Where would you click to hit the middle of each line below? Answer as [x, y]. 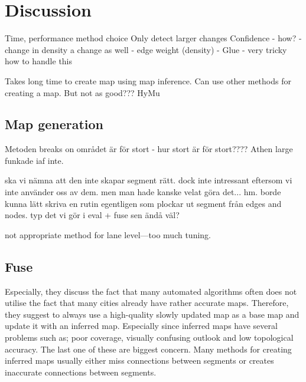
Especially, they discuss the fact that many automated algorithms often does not [151, 291]
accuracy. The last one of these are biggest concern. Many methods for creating [148, 349]
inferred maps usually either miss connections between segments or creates [139, 360]
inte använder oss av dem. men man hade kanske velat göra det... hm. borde [143, 192]
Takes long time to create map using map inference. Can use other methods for [148, 80]
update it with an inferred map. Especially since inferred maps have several [141, 326]
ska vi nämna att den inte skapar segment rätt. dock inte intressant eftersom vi [149, 180]
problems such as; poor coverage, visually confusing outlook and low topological [149, 337]
